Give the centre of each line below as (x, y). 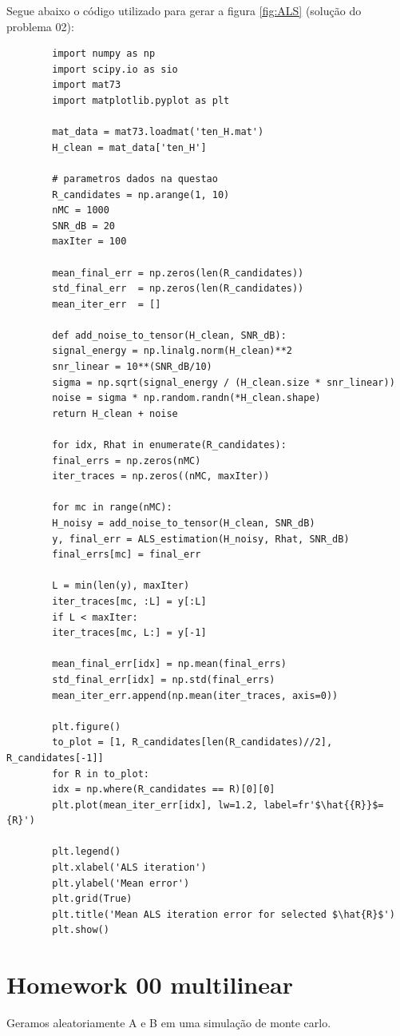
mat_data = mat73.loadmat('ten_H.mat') (158, 132)
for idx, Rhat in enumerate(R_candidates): (169, 445)
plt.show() (81, 930)
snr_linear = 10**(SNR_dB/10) (132, 367)
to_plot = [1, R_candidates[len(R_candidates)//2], (192, 742)
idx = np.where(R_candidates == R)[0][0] (164, 790)
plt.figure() (87, 726)
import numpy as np (104, 54)
